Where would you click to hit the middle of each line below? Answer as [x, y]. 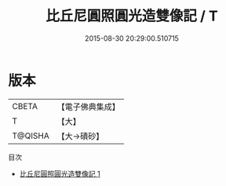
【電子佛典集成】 [88, 107]
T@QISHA [31, 136]
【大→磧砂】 [80, 136]
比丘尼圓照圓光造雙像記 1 [60, 173]
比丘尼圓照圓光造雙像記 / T [132, 16]
